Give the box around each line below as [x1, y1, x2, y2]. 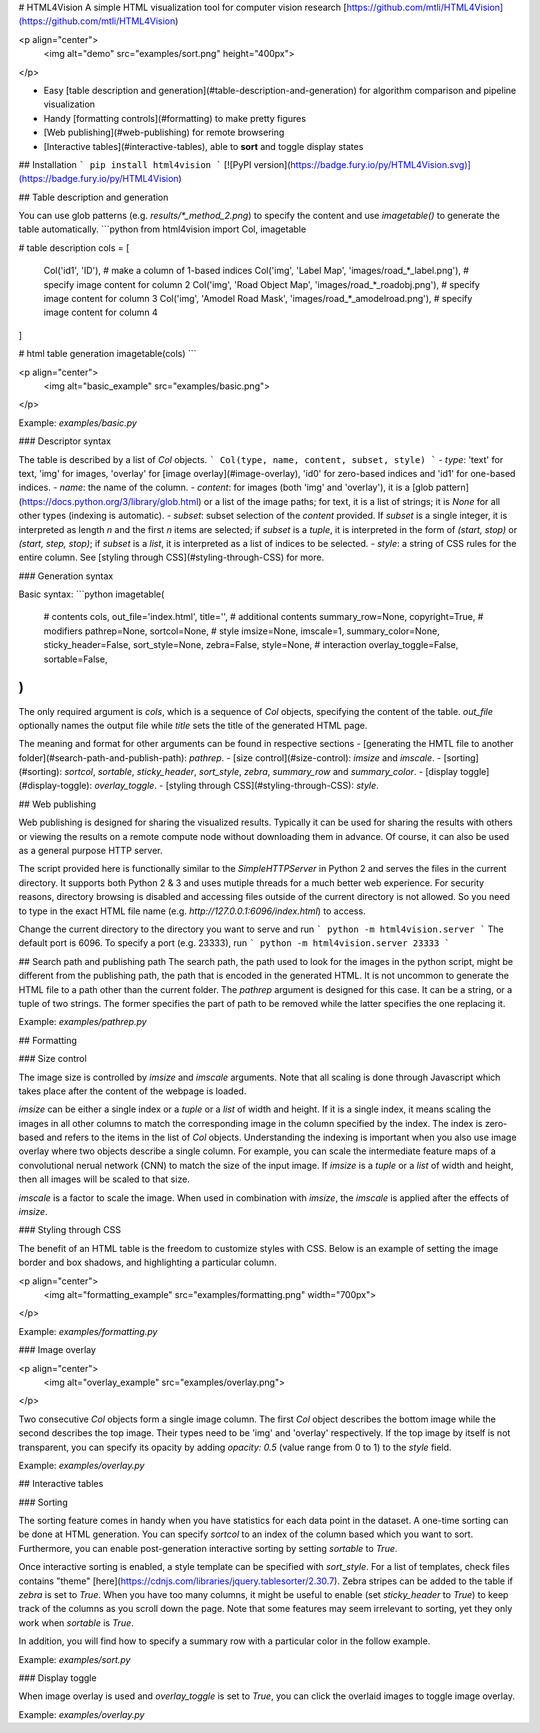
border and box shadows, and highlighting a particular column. [18, 1256, 277, 1269]
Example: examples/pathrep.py [18, 1016, 147, 1028]
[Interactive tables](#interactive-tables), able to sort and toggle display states [43, 140, 364, 152]
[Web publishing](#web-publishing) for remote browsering [43, 126, 285, 139]
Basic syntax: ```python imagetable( [18, 588, 165, 600]
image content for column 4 [43, 306, 159, 319]
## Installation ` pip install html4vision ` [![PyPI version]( [18, 158, 291, 170]
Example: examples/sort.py [18, 1653, 131, 1665]
